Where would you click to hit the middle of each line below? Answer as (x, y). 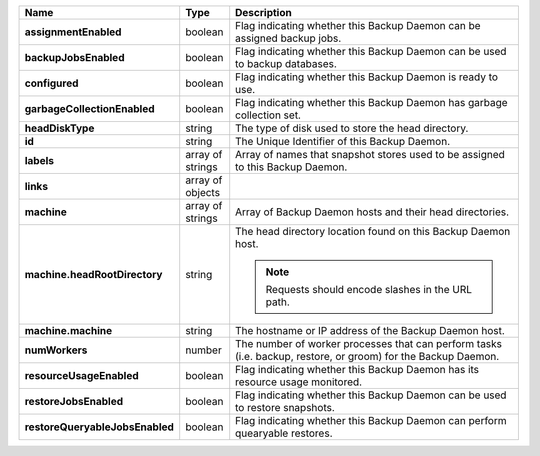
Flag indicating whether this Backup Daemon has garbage (372, 102)
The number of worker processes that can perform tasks (369, 343)
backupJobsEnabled (74, 57)
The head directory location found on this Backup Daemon (373, 231)
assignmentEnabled (73, 32)
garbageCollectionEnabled (89, 108)
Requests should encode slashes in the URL (369, 289)
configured (51, 83)
